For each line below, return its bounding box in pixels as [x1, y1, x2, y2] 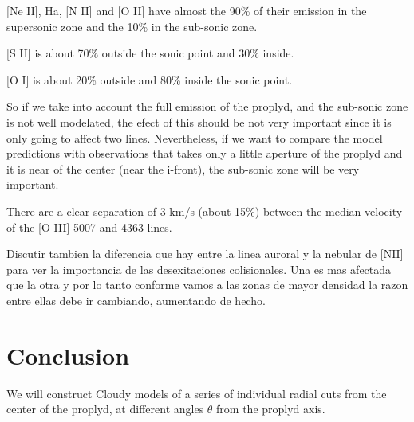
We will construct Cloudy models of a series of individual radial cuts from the [6, 385, 387, 401]
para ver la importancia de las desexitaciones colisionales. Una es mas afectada [6, 260, 392, 277]
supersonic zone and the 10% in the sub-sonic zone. [6, 18, 258, 34]
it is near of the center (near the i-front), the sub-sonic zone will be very [6, 160, 360, 177]
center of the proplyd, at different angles [6, 401, 204, 417]
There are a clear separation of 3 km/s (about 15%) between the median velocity [6, 202, 403, 219]
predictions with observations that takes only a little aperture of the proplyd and [6, 145, 403, 162]
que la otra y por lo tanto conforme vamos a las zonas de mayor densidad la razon [6, 276, 408, 293]
